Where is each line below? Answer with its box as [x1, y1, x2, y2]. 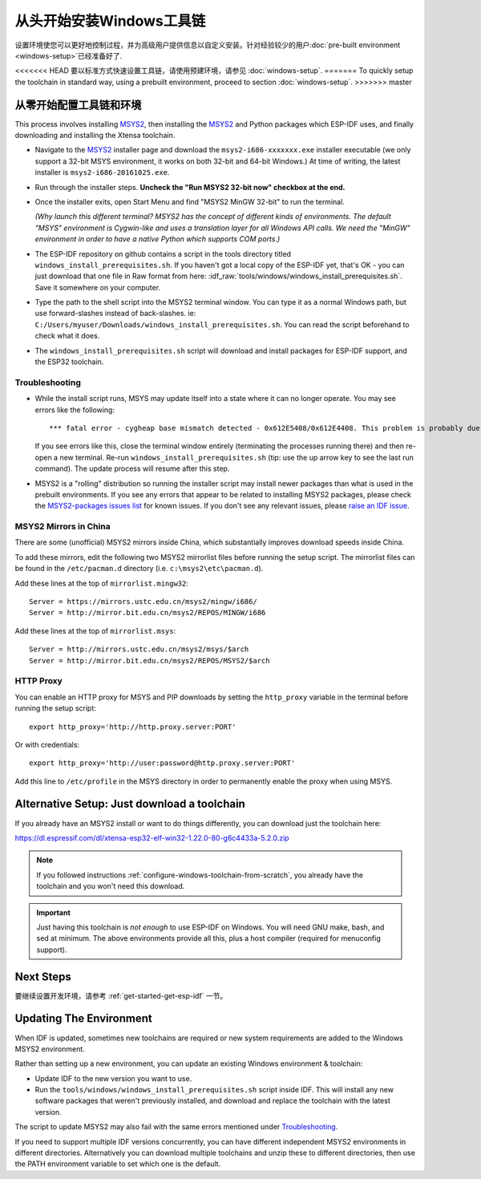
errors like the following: [34, 405, 115, 415]
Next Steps [14, 970, 71, 983]
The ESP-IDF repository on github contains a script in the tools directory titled [34, 249, 292, 258]
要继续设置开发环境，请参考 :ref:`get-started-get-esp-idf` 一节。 [14, 991, 228, 1000]
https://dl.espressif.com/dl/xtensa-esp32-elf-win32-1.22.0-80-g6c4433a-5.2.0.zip [14, 833, 289, 842]
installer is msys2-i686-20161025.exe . [34, 168, 170, 177]
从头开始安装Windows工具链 [14, 12, 206, 30]
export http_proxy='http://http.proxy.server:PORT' [29, 722, 236, 731]
